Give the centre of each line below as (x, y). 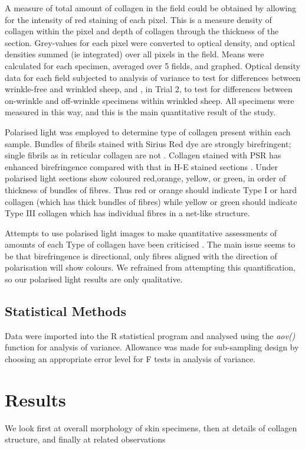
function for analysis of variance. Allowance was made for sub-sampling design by (152, 347)
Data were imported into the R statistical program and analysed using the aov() (150, 335)
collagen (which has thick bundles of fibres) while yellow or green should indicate (151, 201)
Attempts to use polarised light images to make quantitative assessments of (141, 232)
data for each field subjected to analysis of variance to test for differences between (153, 77)
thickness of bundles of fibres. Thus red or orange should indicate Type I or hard (151, 189)
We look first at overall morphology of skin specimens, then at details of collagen (151, 427)
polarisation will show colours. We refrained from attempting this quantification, (150, 267)
